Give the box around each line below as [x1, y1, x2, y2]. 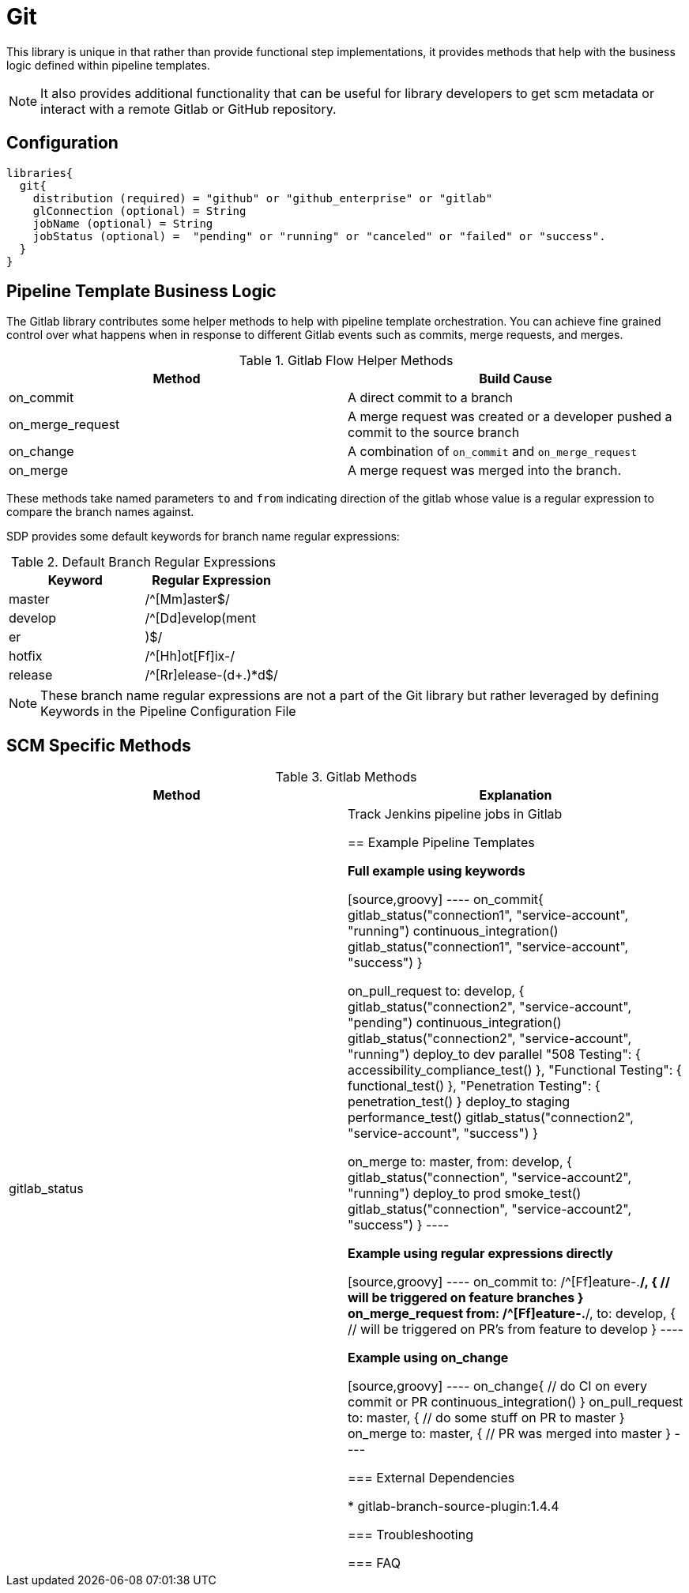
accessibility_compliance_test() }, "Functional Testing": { [348, 1062, 682, 1079]
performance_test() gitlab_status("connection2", [348, 1109, 634, 1126]
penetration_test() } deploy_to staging [348, 1094, 570, 1110]
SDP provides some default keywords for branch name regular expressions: [6, 529, 400, 544]
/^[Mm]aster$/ [145, 591, 230, 608]
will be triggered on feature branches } [348, 1290, 584, 1306]
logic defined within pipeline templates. [6, 58, 210, 72]
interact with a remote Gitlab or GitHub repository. [40, 100, 337, 117]
